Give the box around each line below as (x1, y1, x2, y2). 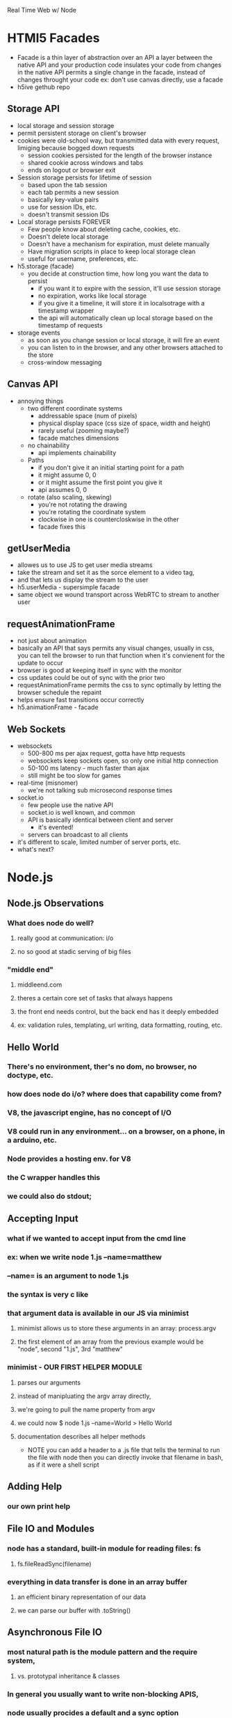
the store (27, 351, 53, 359)
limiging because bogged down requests (17, 143, 135, 152)
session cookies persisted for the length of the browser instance (27, 151, 213, 159)
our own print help (7, 1502, 71, 1511)
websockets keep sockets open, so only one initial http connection (27, 756, 219, 765)
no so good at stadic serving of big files (17, 947, 131, 955)
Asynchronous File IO (7, 1626, 103, 1638)
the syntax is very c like (7, 1290, 89, 1300)
